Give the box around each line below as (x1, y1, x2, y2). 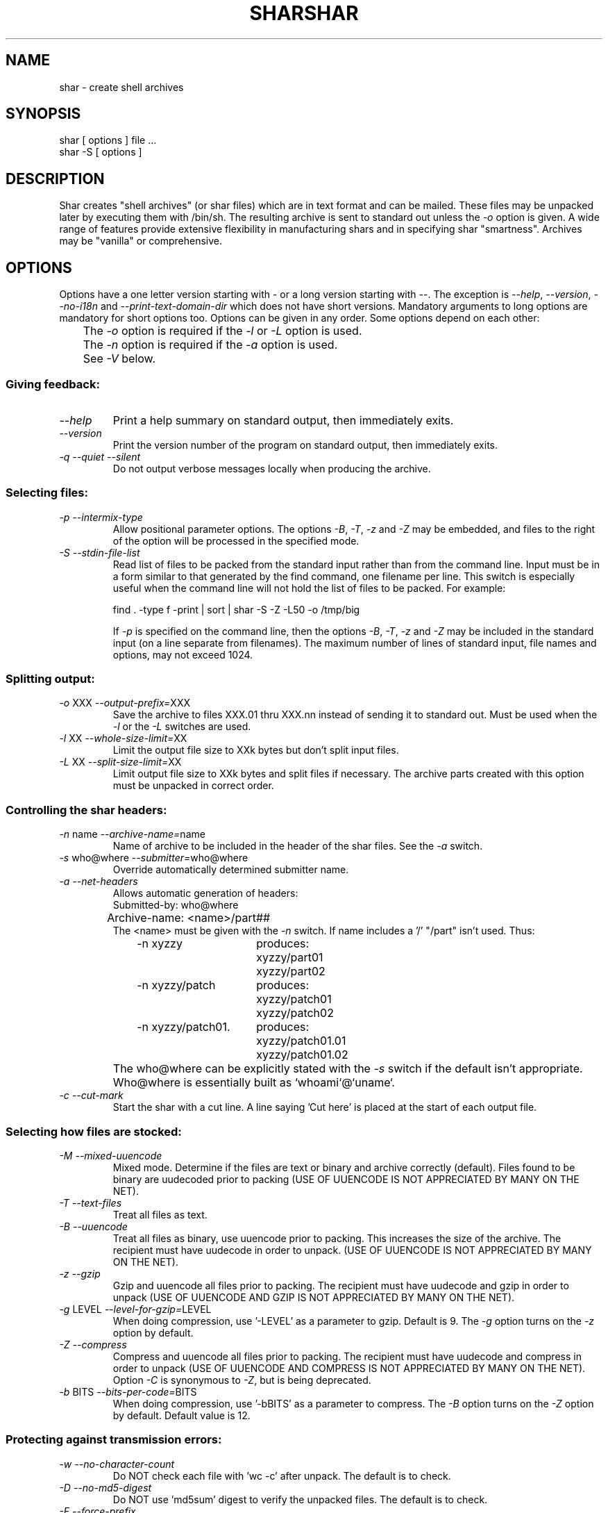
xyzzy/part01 (256, 950, 323, 965)
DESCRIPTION (6, 170, 105, 188)
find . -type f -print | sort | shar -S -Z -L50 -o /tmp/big (112, 603, 360, 615)
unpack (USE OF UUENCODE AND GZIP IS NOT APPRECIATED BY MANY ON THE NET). (112, 1291, 515, 1303)
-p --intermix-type (59, 511, 143, 523)
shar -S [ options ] (59, 146, 142, 158)
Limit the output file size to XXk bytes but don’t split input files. (112, 744, 399, 756)
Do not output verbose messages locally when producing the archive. (112, 462, 431, 474)
